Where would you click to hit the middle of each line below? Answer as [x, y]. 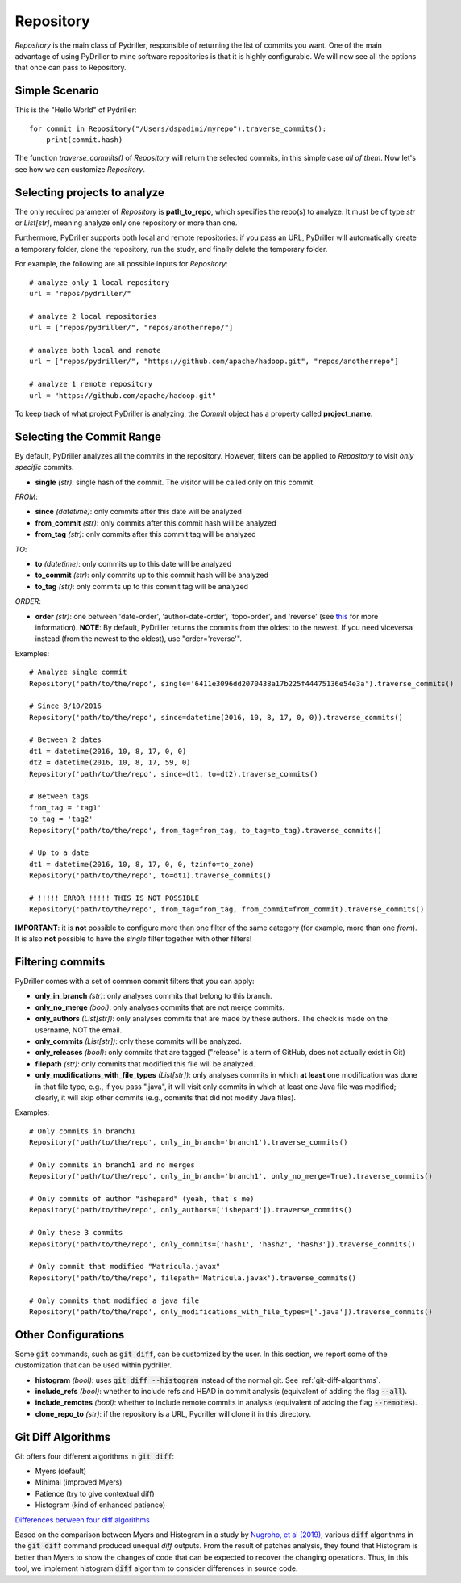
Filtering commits [60, 962]
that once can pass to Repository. [71, 68]
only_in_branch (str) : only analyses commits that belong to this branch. [154, 996]
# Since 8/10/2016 [66, 706]
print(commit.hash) [84, 140]
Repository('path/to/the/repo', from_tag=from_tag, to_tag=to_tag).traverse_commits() [206, 830]
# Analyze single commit [78, 672]
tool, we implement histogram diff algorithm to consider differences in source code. [156, 1568]
